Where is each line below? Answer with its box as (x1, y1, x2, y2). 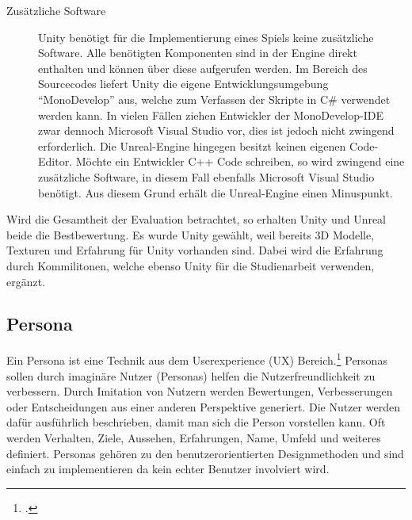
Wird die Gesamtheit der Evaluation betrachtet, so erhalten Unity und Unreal (6, 211, 387, 227)
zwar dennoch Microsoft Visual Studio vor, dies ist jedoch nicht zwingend (38, 122, 395, 139)
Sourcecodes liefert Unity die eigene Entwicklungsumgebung (38, 75, 329, 92)
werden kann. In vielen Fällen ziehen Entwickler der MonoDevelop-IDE (38, 106, 383, 123)
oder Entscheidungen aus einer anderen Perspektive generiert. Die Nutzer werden (6, 398, 400, 415)
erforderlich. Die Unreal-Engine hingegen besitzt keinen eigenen (38, 137, 346, 154)
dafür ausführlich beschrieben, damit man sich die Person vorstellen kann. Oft (6, 414, 386, 430)
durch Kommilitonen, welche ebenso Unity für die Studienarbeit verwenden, (6, 257, 375, 273)
